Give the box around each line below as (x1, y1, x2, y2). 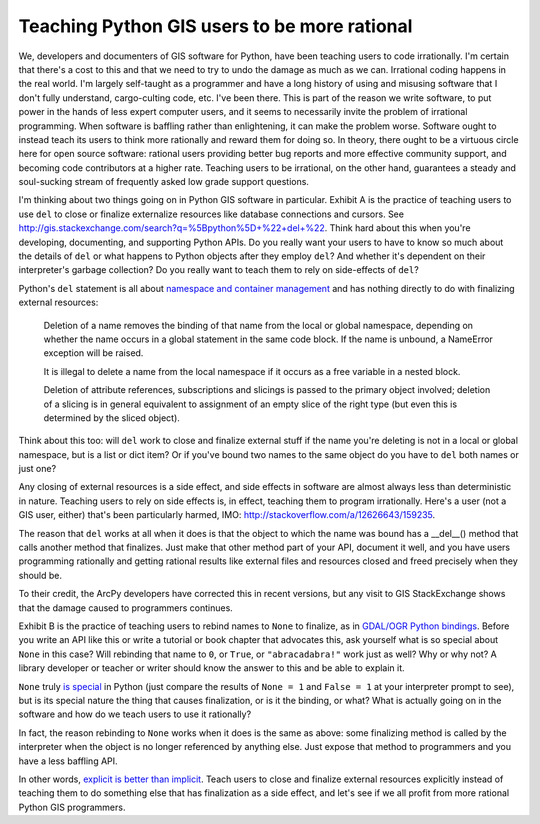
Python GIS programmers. (18, 801, 126, 813)
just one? (18, 463, 57, 475)
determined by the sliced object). (43, 411, 180, 424)
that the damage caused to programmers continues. (18, 601, 234, 614)
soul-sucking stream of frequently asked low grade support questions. (18, 176, 310, 188)
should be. (18, 569, 63, 581)
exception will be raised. (43, 347, 144, 359)
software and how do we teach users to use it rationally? (18, 708, 252, 720)
